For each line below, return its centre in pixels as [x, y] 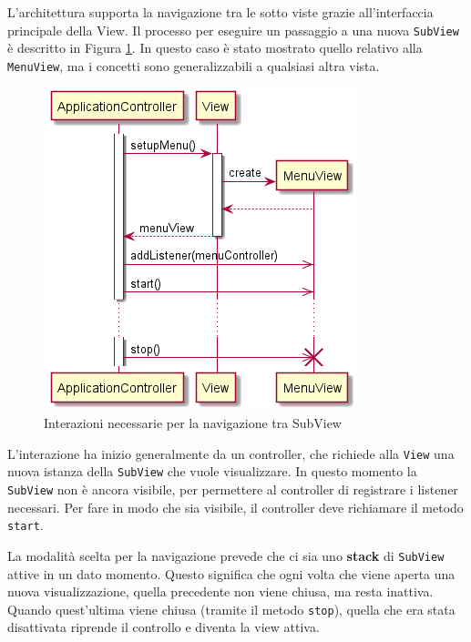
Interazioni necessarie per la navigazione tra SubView [193, 423]
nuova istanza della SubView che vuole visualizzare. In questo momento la [212, 471]
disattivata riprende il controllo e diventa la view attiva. [164, 627]
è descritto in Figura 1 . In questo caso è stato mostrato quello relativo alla [215, 48]
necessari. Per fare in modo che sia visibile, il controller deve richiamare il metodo [235, 507]
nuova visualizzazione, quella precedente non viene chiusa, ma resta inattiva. [220, 591]
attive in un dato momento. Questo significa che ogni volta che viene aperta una [231, 573]
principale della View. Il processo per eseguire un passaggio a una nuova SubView [233, 30]
